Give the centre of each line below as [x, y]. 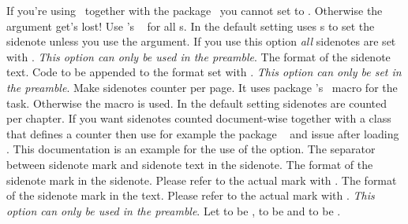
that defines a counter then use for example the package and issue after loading [203, 133]
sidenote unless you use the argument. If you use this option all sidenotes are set [201, 41]
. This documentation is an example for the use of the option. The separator [191, 149]
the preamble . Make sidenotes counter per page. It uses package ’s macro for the [202, 87]
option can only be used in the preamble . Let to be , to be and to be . [174, 210]
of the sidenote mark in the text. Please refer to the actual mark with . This [191, 195]
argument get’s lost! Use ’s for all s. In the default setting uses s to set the [191, 26]
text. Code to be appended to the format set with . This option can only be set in [204, 72]
